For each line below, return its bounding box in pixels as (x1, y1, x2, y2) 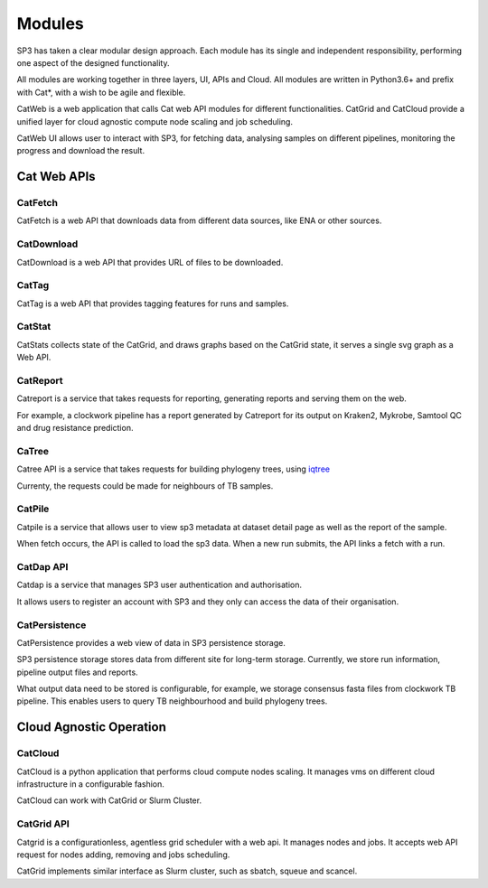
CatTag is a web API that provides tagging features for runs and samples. (16, 298, 289, 309)
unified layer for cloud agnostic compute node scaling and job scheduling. (16, 116, 294, 126)
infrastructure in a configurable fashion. (16, 779, 164, 790)
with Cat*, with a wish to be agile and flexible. (16, 87, 186, 98)
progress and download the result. (16, 145, 145, 156)
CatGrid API (16, 818, 70, 830)
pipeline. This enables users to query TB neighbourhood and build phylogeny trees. (16, 696, 328, 706)
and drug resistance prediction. (16, 423, 134, 434)
